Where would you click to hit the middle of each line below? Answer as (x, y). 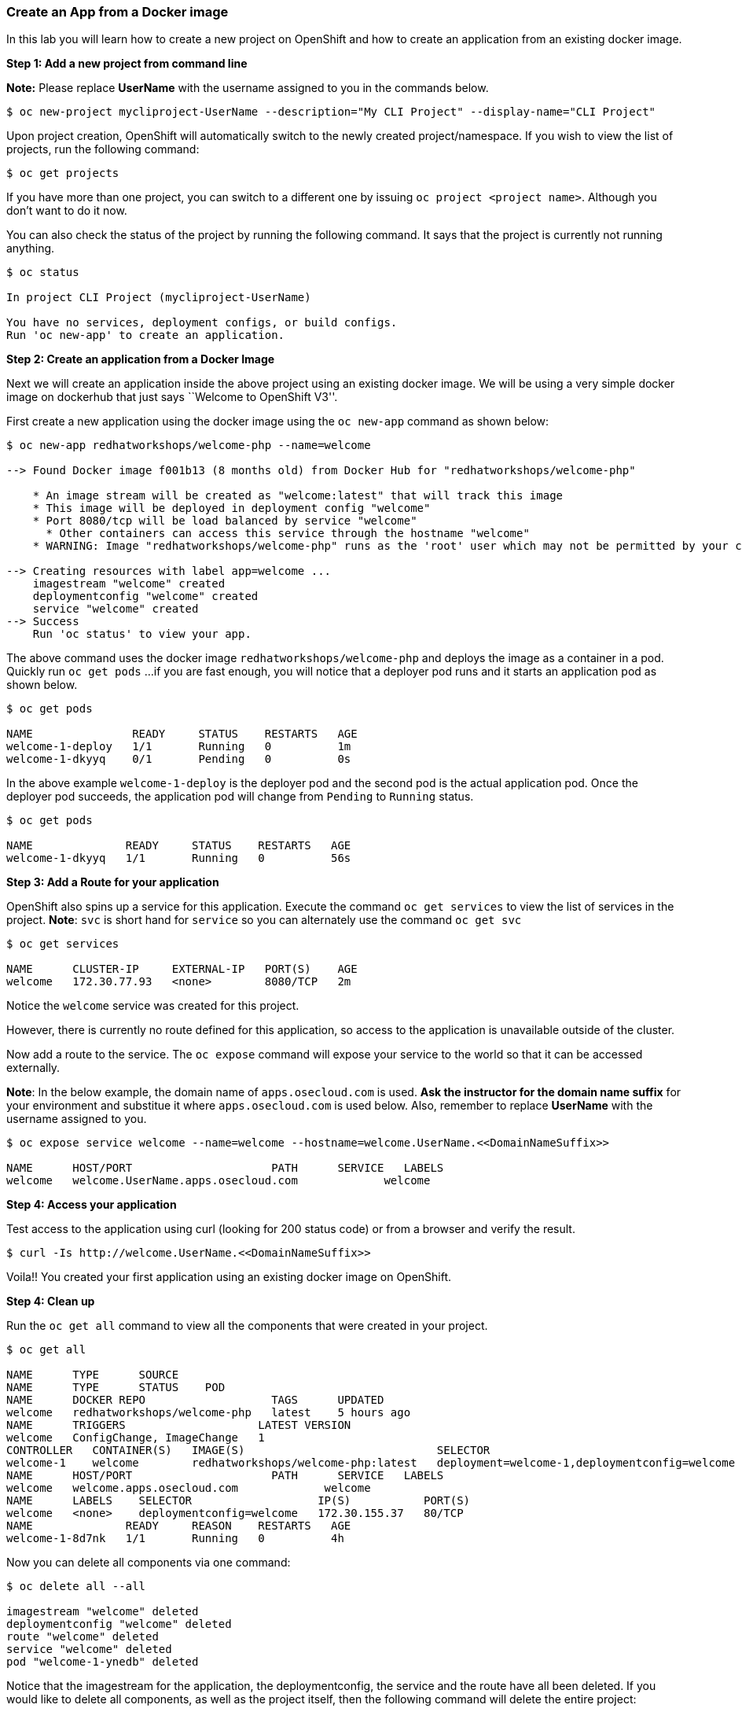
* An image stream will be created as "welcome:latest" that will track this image (298, 496)
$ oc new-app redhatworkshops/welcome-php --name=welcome (189, 445)
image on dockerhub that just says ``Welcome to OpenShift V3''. (172, 397)
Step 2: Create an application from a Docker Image (141, 359)
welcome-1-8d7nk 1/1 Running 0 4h (175, 1539)
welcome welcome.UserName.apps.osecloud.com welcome (219, 1181)
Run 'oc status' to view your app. (142, 634)
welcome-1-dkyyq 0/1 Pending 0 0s (179, 759)
